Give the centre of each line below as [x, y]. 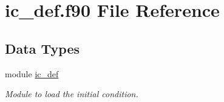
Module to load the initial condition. [72, 94]
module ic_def [32, 73]
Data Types [42, 48]
